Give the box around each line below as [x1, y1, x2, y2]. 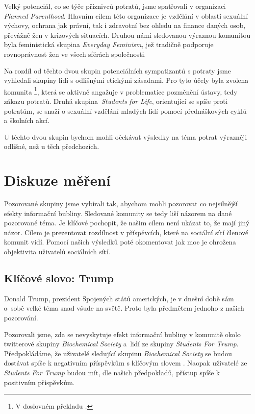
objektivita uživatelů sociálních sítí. [4, 246, 110, 257]
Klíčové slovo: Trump [4, 270, 114, 286]
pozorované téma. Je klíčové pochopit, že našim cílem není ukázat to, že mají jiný [4, 218, 250, 228]
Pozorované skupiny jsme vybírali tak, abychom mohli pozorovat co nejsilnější [4, 198, 238, 209]
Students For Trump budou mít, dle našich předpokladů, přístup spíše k [4, 367, 220, 378]
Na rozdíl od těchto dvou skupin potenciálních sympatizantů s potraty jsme [4, 65, 231, 75]
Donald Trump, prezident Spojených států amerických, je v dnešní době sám [4, 293, 234, 303]
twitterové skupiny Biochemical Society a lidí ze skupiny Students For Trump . [4, 339, 239, 349]
